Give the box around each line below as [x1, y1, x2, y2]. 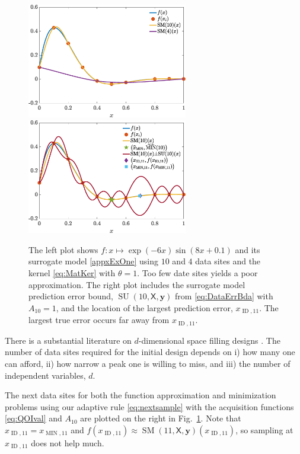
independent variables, [5, 369, 86, 381]
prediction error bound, [28, 290, 113, 302]
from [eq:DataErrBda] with [175, 290, 273, 302]
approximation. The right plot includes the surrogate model [28, 278, 245, 290]
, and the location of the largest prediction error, [56, 301, 233, 314]
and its [235, 243, 260, 255]
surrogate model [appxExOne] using [28, 255, 159, 267]
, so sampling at [235, 423, 293, 436]
